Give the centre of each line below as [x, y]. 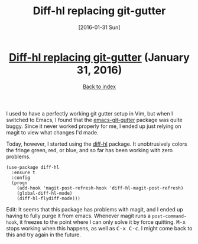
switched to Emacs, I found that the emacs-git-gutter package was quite [94, 120]
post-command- [169, 216]
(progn [20, 183]
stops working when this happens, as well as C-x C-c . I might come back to [99, 228]
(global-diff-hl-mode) [45, 193]
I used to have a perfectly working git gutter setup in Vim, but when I [90, 113]
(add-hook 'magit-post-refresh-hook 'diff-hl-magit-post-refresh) [100, 188]
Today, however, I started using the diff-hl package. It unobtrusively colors [97, 144]
